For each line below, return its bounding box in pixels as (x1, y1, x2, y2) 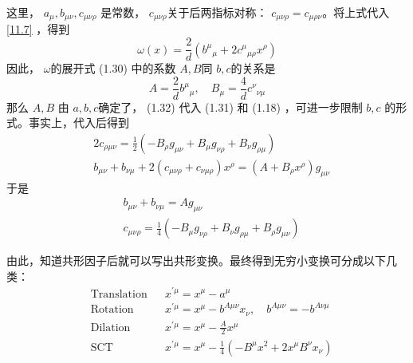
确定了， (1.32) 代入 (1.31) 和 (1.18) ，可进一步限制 (98, 98, 363, 115)
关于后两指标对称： (167, 4, 268, 20)
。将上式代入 (322, 4, 390, 20)
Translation (90, 288, 147, 300)
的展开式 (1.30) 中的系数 (50, 60, 176, 77)
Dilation (90, 322, 131, 333)
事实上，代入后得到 (28, 114, 129, 131)
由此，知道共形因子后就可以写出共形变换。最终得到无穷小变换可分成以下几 (6, 252, 397, 269)
